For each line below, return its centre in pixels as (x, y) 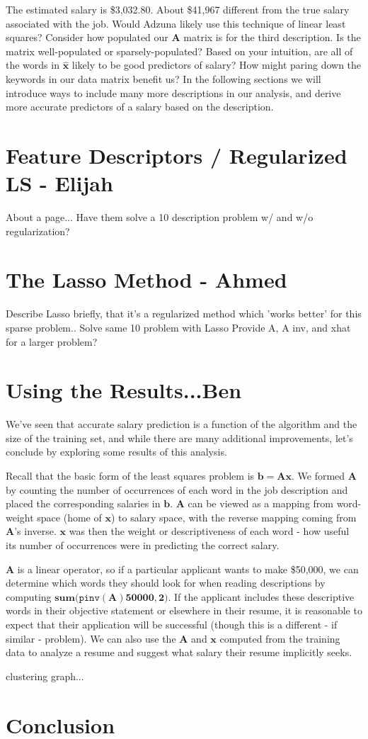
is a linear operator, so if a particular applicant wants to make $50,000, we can (188, 569)
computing (29, 596)
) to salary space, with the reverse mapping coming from (234, 517)
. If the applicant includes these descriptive (261, 596)
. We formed (318, 476)
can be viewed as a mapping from (260, 503)
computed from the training (280, 638)
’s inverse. (35, 531)
